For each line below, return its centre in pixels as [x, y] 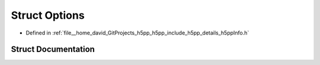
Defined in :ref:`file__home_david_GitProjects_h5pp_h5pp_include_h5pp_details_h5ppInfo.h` [137, 33]
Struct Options [48, 15]
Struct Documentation [53, 49]
